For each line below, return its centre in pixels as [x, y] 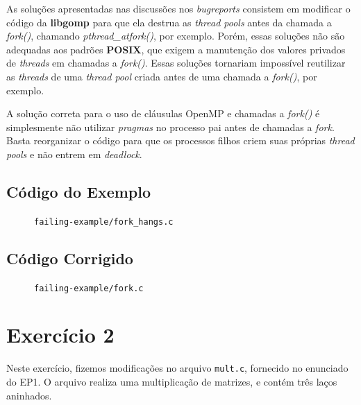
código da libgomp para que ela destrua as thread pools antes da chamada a [169, 22]
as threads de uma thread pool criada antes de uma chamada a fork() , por [162, 76]
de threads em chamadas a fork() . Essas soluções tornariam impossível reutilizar [176, 63]
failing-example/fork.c [89, 288]
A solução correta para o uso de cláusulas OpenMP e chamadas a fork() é [163, 113]
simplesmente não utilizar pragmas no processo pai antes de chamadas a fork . [170, 127]
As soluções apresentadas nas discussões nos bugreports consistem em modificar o [178, 8]
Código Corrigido [70, 258]
